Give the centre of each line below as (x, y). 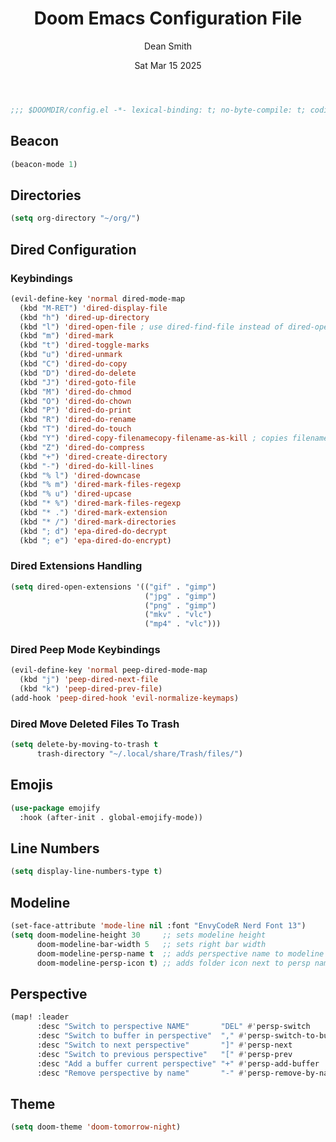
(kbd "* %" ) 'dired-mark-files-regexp (100, 503)
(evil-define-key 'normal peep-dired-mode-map (109, 670)
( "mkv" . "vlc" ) (178, 615)
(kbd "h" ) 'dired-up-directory (84, 317)
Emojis (31, 785)
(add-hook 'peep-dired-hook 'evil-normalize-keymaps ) (125, 698)
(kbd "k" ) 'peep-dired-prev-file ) (91, 689)
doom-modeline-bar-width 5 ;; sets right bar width (151, 944)
